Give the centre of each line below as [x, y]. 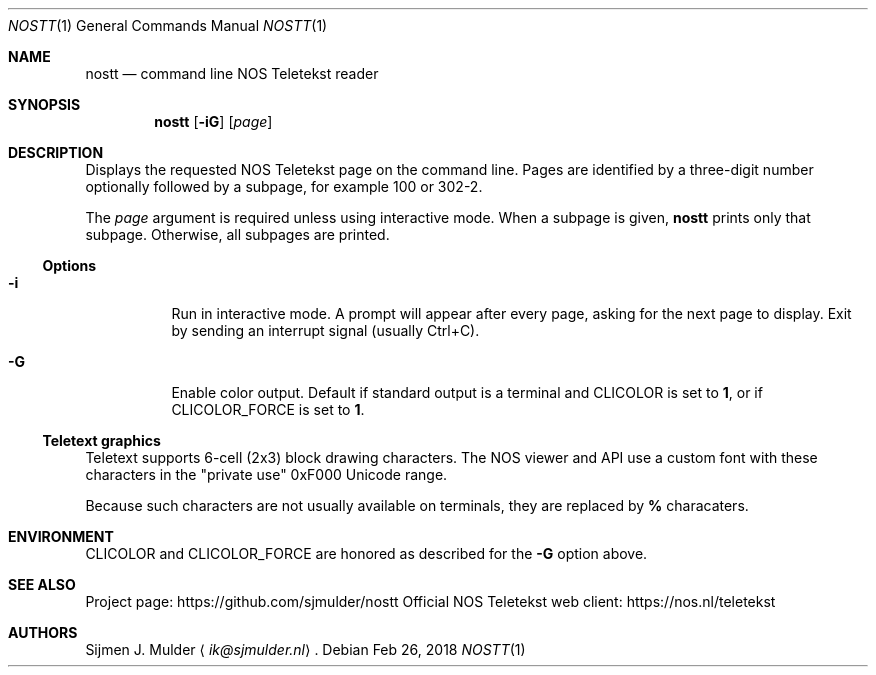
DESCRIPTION [56, 152]
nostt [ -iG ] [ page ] [213, 121]
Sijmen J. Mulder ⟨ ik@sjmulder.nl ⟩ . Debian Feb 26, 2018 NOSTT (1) [305, 649]
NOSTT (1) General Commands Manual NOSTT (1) [168, 25]
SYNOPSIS [44, 104]
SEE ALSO [42, 584]
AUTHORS [43, 632]
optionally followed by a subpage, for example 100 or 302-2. [284, 186]
